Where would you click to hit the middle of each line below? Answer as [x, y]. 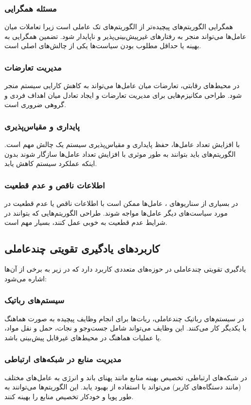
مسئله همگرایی [31, 8]
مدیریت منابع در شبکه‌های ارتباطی [63, 359]
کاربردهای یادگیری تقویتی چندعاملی [82, 249]
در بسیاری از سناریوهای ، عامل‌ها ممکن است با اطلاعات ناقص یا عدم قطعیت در [121, 203]
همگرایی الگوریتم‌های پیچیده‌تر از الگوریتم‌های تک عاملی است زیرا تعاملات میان [119, 27]
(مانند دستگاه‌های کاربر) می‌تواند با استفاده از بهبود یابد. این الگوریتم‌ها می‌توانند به [123, 387]
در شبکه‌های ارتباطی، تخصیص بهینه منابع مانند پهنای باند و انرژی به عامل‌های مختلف [126, 377]
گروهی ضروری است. [35, 104]
